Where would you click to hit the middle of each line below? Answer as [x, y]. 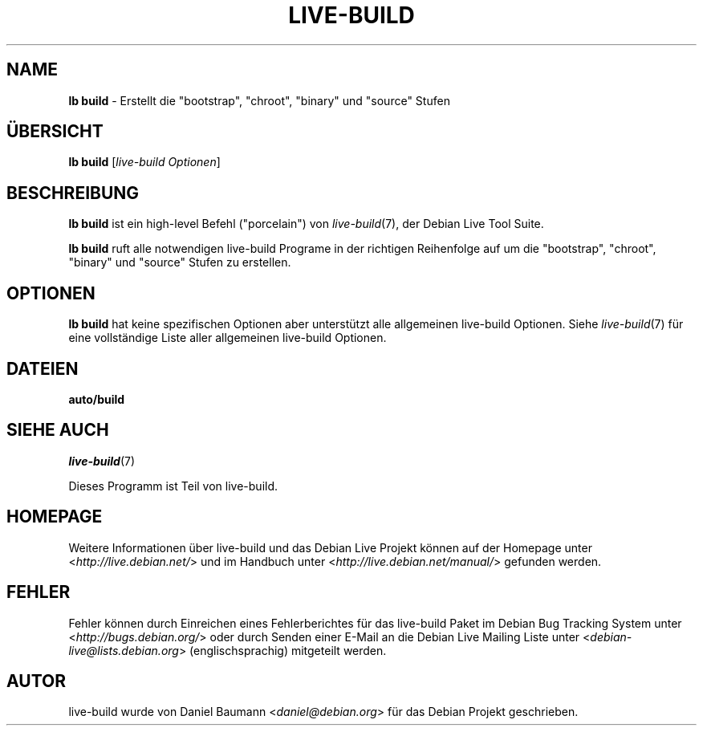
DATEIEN [43, 368]
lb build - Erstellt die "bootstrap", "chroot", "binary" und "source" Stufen [259, 100]
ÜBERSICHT [55, 132]
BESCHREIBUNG [73, 193]
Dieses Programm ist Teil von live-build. [173, 486]
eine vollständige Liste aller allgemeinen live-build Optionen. [228, 338]
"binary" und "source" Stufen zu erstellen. [180, 262]
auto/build [97, 399]
